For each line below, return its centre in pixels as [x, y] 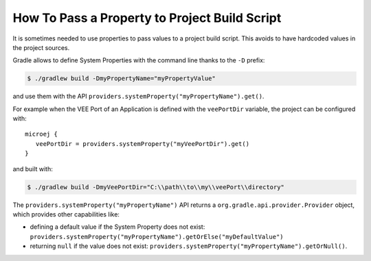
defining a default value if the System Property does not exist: [117, 227]
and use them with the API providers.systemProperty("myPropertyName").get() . [138, 97]
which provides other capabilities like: [66, 214]
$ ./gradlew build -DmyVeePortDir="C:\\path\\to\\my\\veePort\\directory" [156, 187]
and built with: [33, 169]
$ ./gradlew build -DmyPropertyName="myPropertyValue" [121, 78]
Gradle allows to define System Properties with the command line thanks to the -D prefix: [139, 60]
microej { [41, 134]
